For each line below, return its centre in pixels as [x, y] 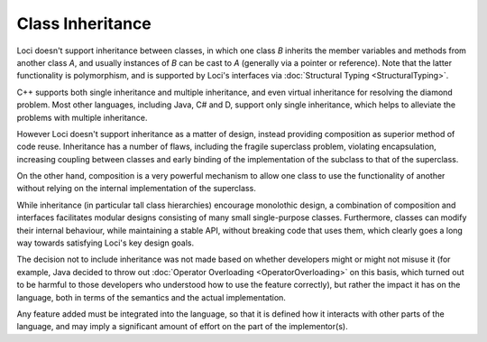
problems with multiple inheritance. [82, 117]
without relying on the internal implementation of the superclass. [136, 189]
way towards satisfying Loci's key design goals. [105, 243]
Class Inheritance [84, 23]
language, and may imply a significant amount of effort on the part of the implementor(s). [182, 327]
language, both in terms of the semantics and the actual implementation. [151, 297]
